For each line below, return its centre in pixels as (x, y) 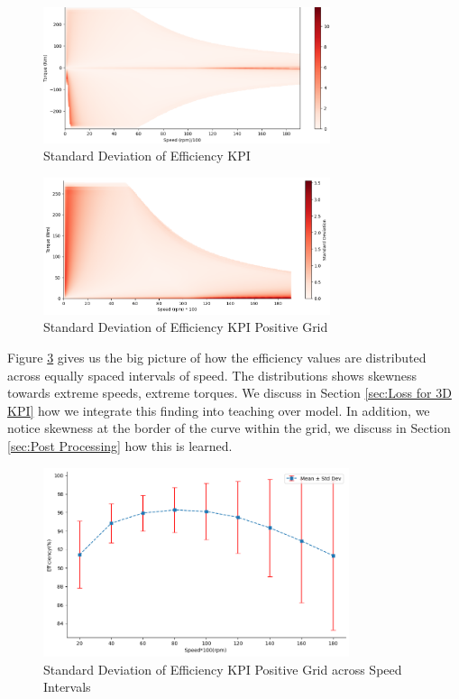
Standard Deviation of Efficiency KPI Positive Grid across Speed (223, 669)
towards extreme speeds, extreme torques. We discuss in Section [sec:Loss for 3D (229, 393)
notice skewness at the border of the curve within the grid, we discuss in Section (229, 428)
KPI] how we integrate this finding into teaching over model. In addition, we (219, 410)
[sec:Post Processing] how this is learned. (120, 445)
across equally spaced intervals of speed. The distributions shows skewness (212, 375)
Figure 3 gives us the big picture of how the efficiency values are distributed (217, 358)
